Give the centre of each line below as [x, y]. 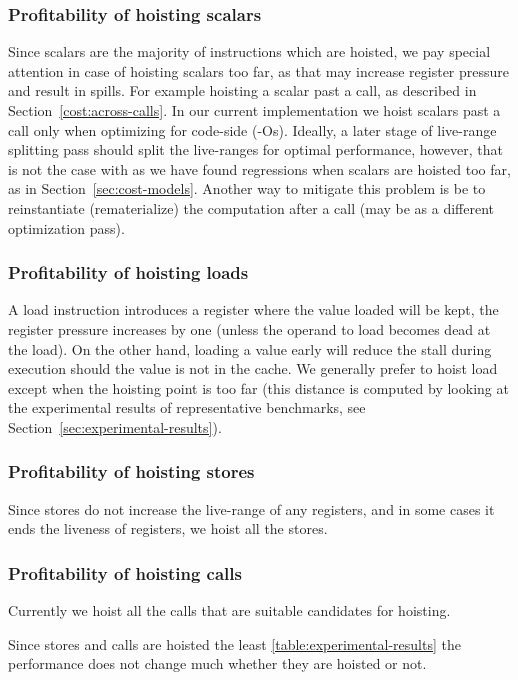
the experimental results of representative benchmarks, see [187, 407]
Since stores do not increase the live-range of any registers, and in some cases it [251, 508]
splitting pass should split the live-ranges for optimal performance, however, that [255, 149]
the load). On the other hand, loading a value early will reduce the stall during [250, 348]
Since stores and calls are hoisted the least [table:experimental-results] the [234, 643]
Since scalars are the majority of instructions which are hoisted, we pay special [249, 51]
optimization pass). [66, 227]
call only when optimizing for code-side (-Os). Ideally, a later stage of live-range [252, 129]
